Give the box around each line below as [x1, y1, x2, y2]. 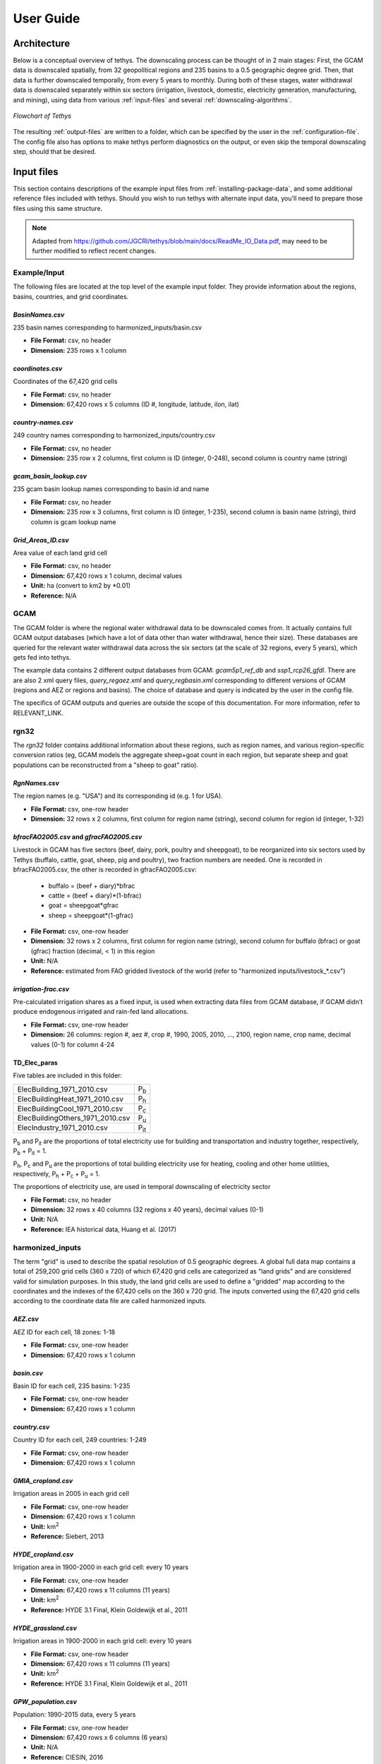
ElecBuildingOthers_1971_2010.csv [17, 1113, 131, 1123]
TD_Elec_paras [13, 1058, 58, 1067]
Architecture [13, 37, 71, 49]
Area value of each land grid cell [13, 549, 107, 557]
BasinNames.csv [13, 310, 65, 319]
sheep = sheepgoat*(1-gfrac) [48, 911, 133, 919]
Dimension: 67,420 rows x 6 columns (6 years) [30, 1733, 168, 1741]
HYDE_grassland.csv [13, 1624, 78, 1632]
